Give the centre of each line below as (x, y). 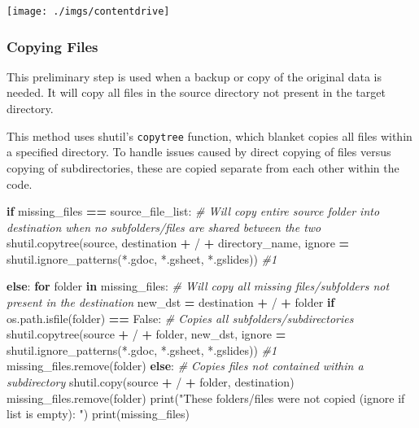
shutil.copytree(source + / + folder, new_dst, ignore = (146, 334)
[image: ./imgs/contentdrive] (88, 11)
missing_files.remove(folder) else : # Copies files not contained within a (185, 366)
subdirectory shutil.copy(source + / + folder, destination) (151, 382)
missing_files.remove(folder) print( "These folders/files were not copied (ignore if (206, 397)
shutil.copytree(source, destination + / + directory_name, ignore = (178, 243)
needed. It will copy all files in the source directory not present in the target (196, 92)
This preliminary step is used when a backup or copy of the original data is (194, 76)
